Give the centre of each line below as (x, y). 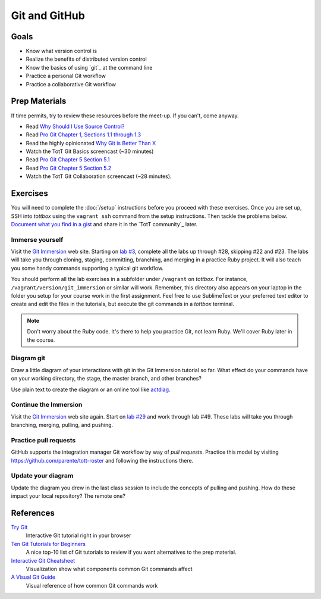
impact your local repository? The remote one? (68, 496)
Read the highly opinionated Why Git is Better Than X (91, 143)
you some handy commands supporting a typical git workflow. (87, 268)
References (33, 513)
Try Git (19, 528)
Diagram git (28, 358)
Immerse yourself (37, 239)
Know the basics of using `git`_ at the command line (89, 67)
